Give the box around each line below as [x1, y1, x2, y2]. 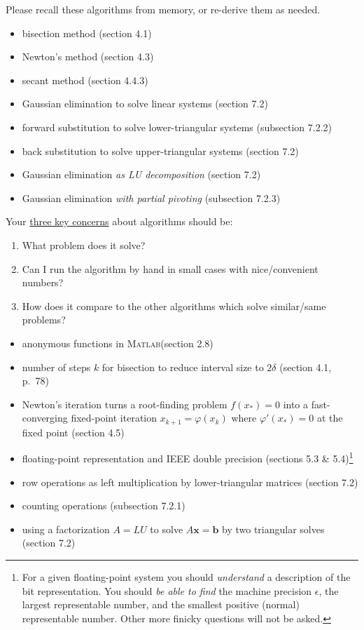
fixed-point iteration [71, 410, 157, 425]
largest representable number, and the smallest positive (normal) [22, 597, 300, 612]
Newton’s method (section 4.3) [22, 49, 154, 64]
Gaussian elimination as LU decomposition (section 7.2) [22, 167, 261, 182]
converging [22, 410, 68, 425]
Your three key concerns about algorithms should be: [6, 214, 233, 229]
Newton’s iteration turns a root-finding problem [22, 396, 227, 411]
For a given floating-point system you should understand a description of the [22, 569, 351, 584]
